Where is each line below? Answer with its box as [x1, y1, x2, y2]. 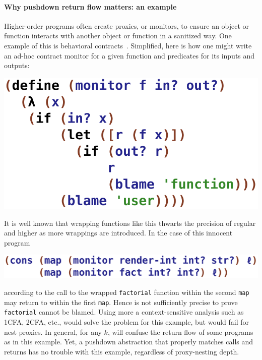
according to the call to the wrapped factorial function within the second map [4, 287, 249, 297]
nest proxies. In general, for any [4, 326, 102, 337]
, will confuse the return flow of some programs [107, 326, 253, 337]
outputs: [4, 60, 30, 71]
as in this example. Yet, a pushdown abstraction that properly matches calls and [4, 336, 253, 347]
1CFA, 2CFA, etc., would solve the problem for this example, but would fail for [4, 317, 249, 327]
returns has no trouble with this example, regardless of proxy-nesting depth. [4, 346, 239, 356]
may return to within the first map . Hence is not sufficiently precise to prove [4, 296, 238, 307]
